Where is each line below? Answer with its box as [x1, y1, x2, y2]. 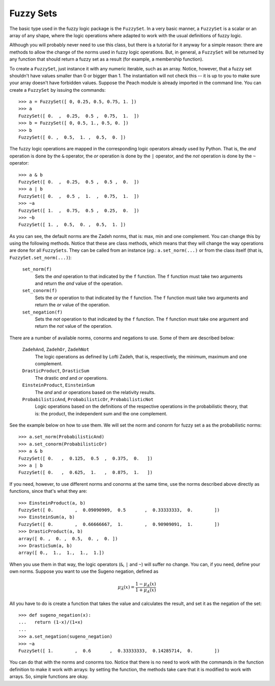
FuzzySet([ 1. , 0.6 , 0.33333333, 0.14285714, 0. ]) [18, 648, 220, 653]
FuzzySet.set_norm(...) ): [9, 254, 72, 260]
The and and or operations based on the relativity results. [35, 389, 156, 395]
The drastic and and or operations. [35, 375, 108, 381]
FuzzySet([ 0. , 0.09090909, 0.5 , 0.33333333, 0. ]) [18, 507, 220, 513]
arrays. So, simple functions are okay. [9, 673, 89, 680]
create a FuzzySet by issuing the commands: [9, 87, 106, 93]
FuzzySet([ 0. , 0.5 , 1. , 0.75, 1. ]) [18, 193, 140, 199]
